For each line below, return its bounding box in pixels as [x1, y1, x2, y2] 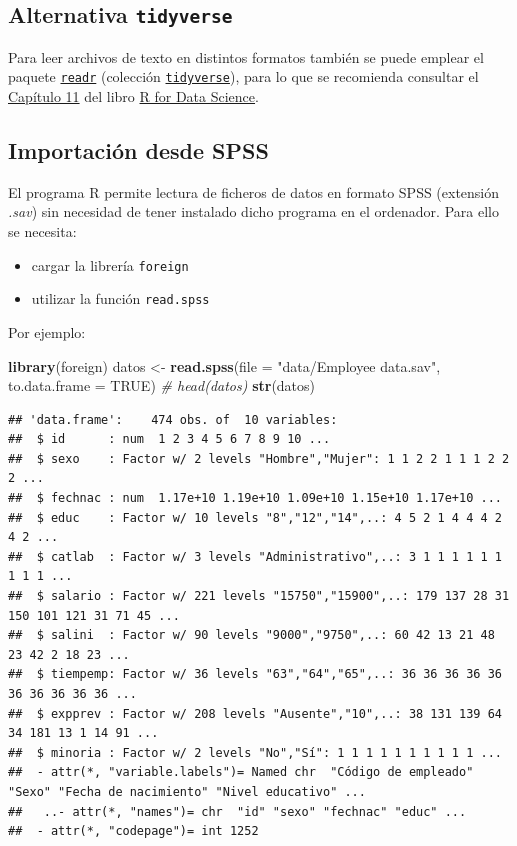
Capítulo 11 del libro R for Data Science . [8, 86, 259, 107]
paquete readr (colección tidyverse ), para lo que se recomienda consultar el [8, 66, 479, 87]
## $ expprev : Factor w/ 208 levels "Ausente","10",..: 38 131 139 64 [8, 706, 502, 721]
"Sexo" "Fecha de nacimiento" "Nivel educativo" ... [8, 784, 366, 799]
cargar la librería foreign [31, 254, 189, 275]
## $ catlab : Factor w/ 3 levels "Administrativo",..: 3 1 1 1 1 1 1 [8, 549, 502, 564]
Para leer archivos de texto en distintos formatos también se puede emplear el [8, 46, 484, 67]
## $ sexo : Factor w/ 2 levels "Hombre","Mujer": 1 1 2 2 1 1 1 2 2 [8, 451, 510, 466]
